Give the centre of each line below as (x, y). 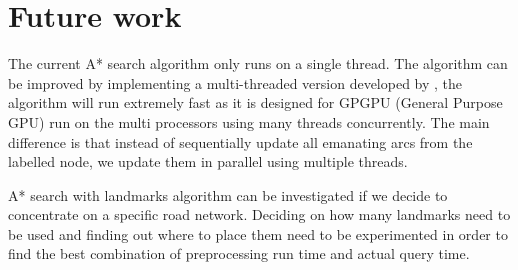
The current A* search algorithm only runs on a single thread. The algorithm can (258, 63)
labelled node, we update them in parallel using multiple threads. (208, 161)
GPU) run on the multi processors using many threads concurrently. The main (249, 121)
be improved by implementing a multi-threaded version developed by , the (235, 82)
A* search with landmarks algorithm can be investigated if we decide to (228, 194)
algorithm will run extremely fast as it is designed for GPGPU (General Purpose (255, 102)
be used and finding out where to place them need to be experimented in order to (258, 233)
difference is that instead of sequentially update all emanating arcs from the (240, 141)
